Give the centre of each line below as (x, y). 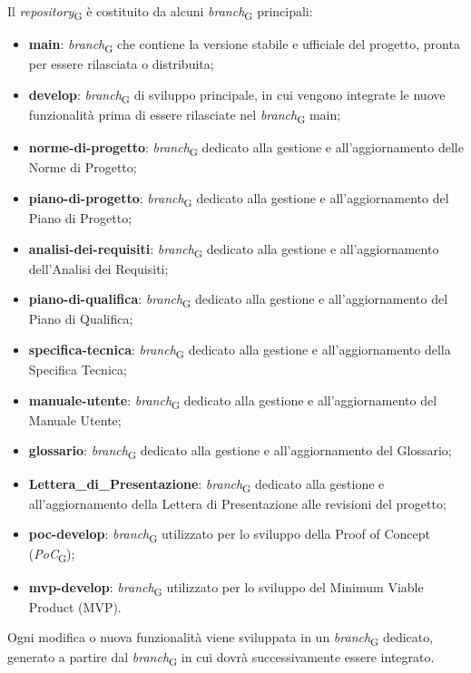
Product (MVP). (75, 606)
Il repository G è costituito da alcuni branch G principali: (160, 12)
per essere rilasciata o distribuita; (121, 64)
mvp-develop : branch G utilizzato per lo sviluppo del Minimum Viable (226, 588)
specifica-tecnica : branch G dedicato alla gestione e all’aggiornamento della (240, 350)
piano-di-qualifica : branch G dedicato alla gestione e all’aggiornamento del (238, 300)
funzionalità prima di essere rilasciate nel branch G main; (185, 115)
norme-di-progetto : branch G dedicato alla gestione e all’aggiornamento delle (246, 148)
